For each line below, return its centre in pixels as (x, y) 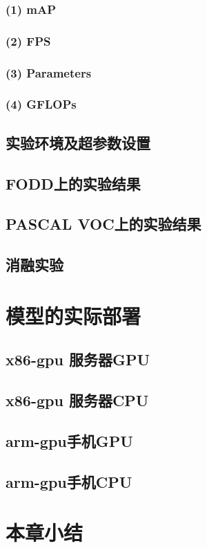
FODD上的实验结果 (73, 183)
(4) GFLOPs (41, 104)
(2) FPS (28, 40)
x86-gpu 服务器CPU (77, 400)
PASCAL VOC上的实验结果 (103, 224)
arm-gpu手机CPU (69, 481)
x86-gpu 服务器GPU (78, 359)
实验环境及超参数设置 (78, 142)
